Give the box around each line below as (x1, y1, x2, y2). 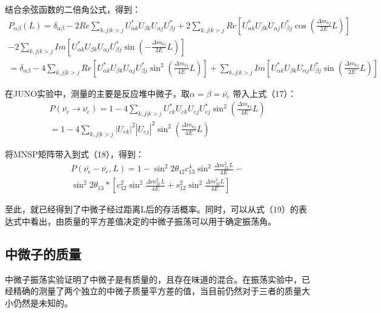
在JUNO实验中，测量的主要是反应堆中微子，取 (5, 87, 190, 99)
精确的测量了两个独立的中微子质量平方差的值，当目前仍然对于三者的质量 (13, 285, 302, 297)
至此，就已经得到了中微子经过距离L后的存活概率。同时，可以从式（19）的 (5, 203, 299, 216)
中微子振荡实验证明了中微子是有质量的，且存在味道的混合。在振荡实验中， (5, 272, 302, 285)
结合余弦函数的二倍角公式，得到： (5, 3, 141, 15)
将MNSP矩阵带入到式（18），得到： (5, 147, 144, 160)
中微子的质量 (5, 244, 81, 263)
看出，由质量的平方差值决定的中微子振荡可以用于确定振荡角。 (30, 214, 276, 227)
